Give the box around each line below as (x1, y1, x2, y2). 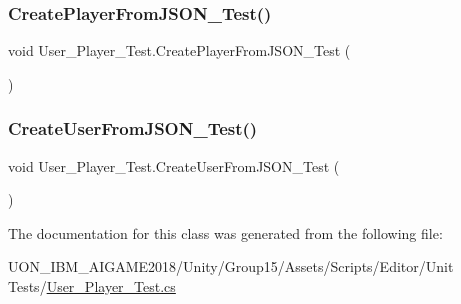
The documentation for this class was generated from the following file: (8, 222, 443, 243)
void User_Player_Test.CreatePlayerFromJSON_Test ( (8, 40, 351, 61)
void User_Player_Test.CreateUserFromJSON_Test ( (8, 155, 340, 176)
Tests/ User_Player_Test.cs (8, 276, 176, 296)
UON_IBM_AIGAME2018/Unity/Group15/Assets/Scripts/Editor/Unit (8, 256, 454, 277)
